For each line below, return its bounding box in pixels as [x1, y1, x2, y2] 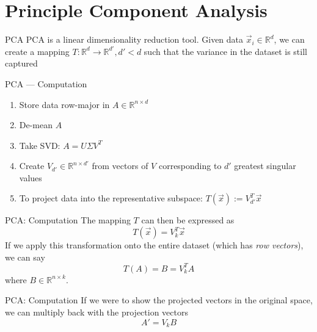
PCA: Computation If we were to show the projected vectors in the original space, [5, 294, 313, 306]
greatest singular [234, 159, 296, 172]
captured [5, 57, 38, 70]
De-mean [19, 118, 53, 131]
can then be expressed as [141, 214, 235, 226]
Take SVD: [19, 139, 60, 151]
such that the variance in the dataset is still [144, 45, 307, 57]
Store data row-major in [19, 98, 110, 110]
